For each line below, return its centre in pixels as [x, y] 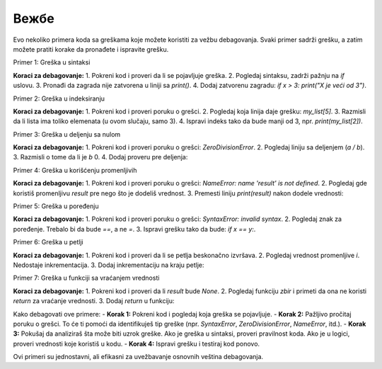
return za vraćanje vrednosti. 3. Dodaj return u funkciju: [94, 301]
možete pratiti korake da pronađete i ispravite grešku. [91, 49]
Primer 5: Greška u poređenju [56, 206]
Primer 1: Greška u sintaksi [52, 62]
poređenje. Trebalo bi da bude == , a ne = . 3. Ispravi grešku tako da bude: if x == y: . [134, 229]
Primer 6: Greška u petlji [48, 242]
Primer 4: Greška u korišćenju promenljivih [75, 170]
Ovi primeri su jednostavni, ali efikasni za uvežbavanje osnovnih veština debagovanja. [138, 357]
